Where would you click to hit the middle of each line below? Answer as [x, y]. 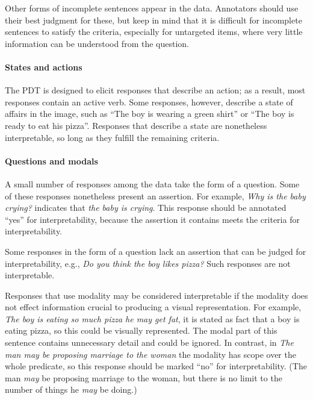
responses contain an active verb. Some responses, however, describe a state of [149, 102]
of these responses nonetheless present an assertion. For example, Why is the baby [155, 195]
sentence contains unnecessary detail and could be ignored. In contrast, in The [149, 342]
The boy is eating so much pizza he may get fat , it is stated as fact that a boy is [152, 318]
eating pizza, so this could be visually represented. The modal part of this [141, 330]
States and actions [44, 67]
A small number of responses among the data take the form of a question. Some [152, 183]
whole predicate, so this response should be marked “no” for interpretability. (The [156, 366]
